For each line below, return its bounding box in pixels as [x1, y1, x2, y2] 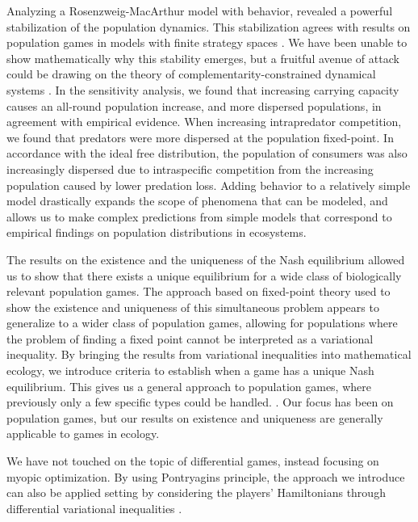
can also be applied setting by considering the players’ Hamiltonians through [6, 484, 386, 501]
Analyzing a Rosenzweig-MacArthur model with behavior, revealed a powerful [6, 2, 393, 19]
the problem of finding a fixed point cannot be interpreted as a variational [6, 330, 374, 347]
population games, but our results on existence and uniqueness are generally [6, 409, 383, 426]
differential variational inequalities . [6, 499, 182, 516]
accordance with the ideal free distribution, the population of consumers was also [6, 145, 408, 162]
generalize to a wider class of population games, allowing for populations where [6, 314, 398, 331]
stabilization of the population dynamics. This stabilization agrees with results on [6, 18, 411, 35]
